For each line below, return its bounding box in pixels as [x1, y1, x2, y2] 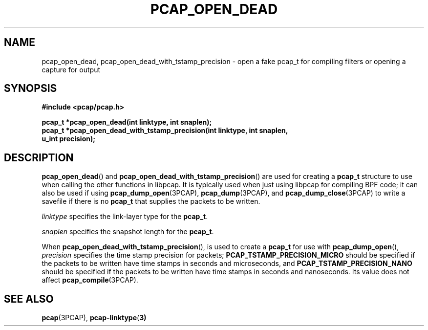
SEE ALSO [4, 292, 54, 305]
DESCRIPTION [4, 151, 74, 164]
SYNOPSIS [4, 82, 57, 95]
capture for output [42, 65, 101, 74]
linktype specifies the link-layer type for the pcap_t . [42, 212, 208, 221]
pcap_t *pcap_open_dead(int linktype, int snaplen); [42, 118, 212, 127]
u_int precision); [42, 134, 96, 143]
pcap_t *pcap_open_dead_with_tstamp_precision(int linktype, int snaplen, [42, 126, 288, 135]
